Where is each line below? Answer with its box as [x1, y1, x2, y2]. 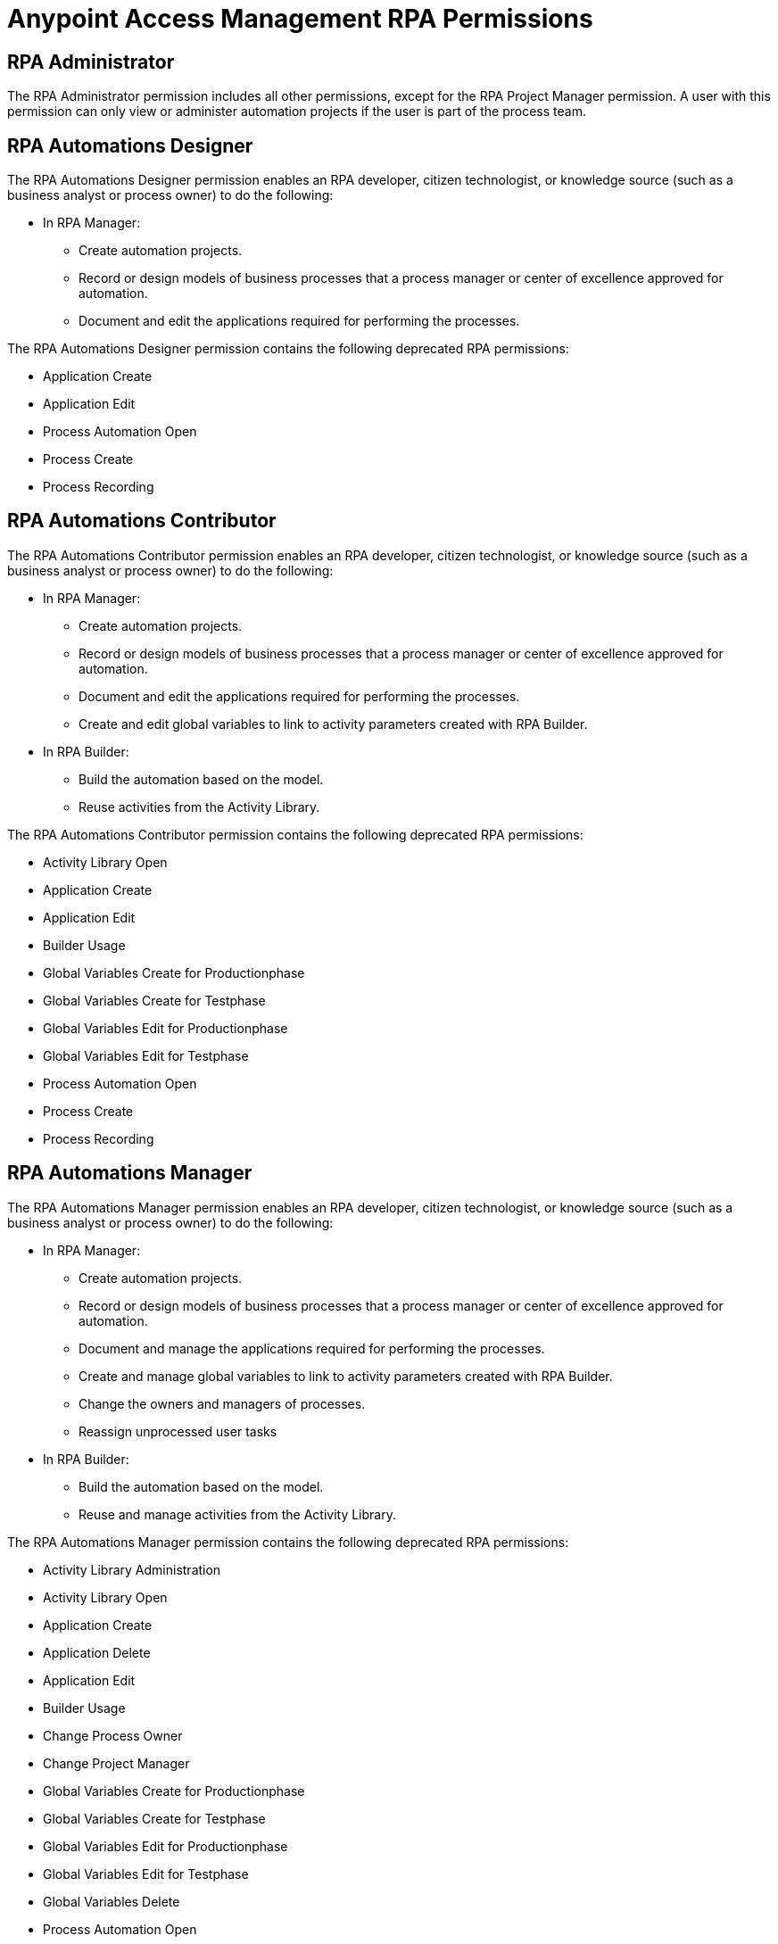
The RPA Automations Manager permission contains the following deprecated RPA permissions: [7, 1534, 569, 1550]
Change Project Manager [43, 1755, 190, 1771]
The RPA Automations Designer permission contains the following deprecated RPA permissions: [7, 341, 569, 357]
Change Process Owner [43, 1727, 183, 1743]
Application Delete [43, 1644, 151, 1660]
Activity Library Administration [43, 1561, 221, 1577]
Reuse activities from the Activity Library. [79, 798, 320, 815]
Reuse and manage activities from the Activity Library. [79, 1506, 396, 1522]
